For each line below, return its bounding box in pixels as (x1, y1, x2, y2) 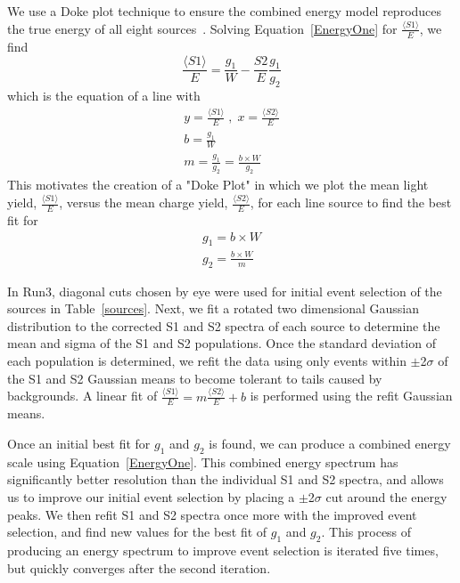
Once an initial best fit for (7, 433, 151, 452)
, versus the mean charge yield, (59, 193, 228, 212)
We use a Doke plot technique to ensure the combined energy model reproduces (7, 2, 442, 20)
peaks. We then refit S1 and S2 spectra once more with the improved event (7, 505, 417, 523)
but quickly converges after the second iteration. (7, 558, 271, 577)
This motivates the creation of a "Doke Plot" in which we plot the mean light (7, 175, 429, 194)
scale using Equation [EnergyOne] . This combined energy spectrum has (7, 452, 398, 471)
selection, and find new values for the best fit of (7, 522, 267, 541)
